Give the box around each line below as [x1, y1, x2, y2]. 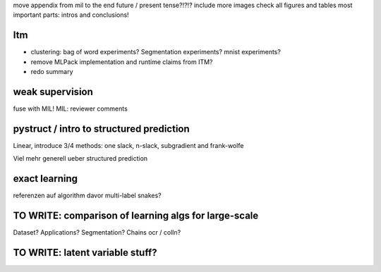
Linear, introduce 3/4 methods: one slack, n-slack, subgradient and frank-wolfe [13, 141, 244, 149]
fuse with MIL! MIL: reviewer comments [13, 104, 128, 113]
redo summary [30, 68, 73, 76]
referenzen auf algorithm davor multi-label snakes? [13, 191, 162, 200]
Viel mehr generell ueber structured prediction [13, 154, 148, 163]
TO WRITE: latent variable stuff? [13, 247, 157, 259]
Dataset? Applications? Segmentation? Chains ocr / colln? [13, 228, 181, 237]
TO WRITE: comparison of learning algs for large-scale [13, 210, 259, 221]
